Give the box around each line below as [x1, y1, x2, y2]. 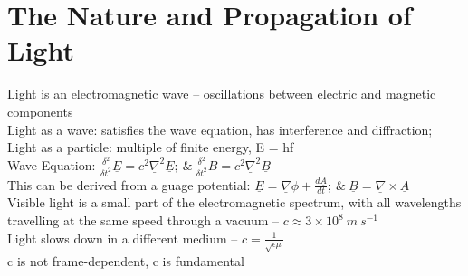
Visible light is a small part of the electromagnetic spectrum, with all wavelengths [7, 193, 462, 212]
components [7, 101, 73, 120]
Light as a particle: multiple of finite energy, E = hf [7, 138, 294, 157]
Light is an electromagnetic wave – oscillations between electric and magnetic [7, 84, 436, 103]
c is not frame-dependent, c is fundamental [7, 251, 244, 270]
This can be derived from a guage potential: [7, 175, 251, 194]
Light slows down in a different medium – [7, 228, 238, 247]
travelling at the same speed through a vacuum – [7, 211, 280, 230]
